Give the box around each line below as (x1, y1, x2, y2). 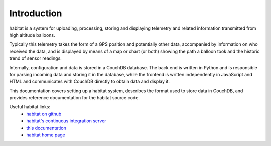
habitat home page (26, 132, 65, 138)
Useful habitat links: (9, 104, 51, 110)
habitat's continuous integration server (26, 118, 106, 124)
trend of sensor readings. (9, 55, 62, 61)
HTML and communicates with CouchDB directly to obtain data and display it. (9, 78, 170, 85)
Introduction (9, 8, 62, 19)
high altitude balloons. (9, 32, 55, 38)
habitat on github (26, 111, 62, 117)
